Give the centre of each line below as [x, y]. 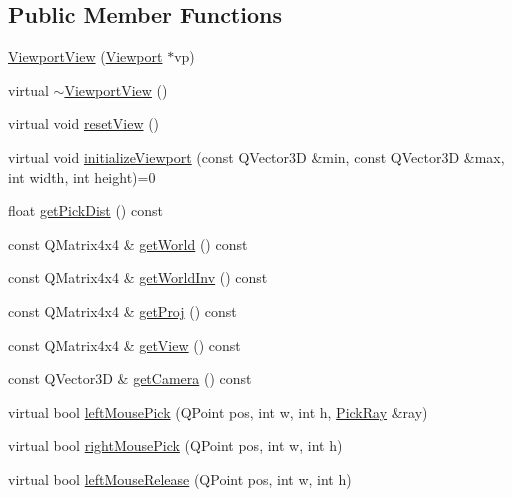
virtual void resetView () [84, 123]
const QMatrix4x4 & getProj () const [122, 310]
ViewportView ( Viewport [85, 56]
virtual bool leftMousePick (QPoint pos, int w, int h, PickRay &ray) [218, 411]
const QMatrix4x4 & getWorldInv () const [138, 277]
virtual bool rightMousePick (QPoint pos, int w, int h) [175, 445]
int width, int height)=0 [82, 176]
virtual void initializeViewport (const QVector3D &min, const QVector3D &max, [256, 156]
